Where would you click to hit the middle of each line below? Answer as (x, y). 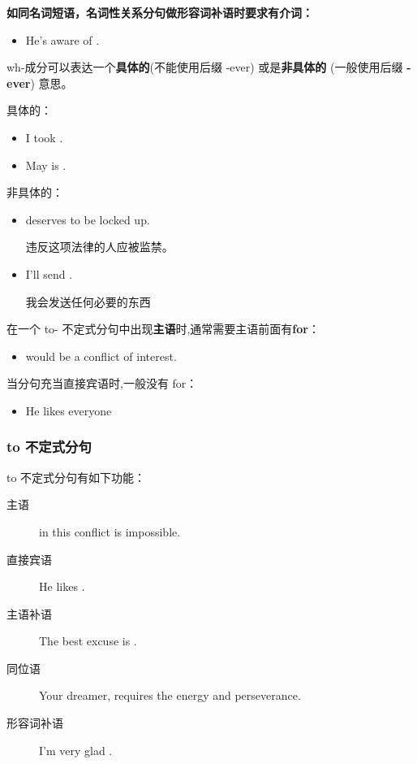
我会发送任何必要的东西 (88, 301)
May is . (46, 165)
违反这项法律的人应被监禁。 (99, 247)
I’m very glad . (76, 750)
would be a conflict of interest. (101, 356)
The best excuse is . (88, 641)
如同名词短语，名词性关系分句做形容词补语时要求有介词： (160, 12)
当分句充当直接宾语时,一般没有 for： (102, 383)
